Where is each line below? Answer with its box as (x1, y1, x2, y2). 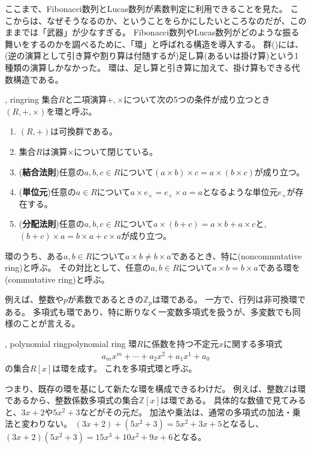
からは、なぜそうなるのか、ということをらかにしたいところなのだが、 (13, 14, 290, 26)
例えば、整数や (5, 293, 64, 306)
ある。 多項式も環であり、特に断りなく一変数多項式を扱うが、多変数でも (5, 305, 292, 318)
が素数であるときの (68, 293, 143, 306)
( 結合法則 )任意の (19, 165, 84, 178)
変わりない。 (21, 417, 72, 430)
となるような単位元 (202, 185, 278, 198)
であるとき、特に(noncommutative (171, 249, 302, 262)
